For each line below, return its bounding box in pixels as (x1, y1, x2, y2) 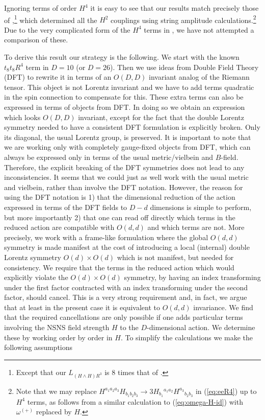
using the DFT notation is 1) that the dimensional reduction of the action (4, 192, 235, 202)
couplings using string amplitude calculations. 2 (111, 13, 256, 25)
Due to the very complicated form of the (4, 24, 130, 35)
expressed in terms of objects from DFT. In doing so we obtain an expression (4, 102, 245, 112)
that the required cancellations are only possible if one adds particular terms (4, 312, 243, 322)
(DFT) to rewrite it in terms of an (4, 72, 112, 82)
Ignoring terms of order (4, 3, 77, 13)
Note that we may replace (16, 385, 97, 396)
